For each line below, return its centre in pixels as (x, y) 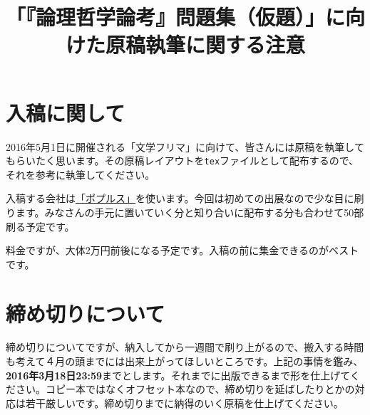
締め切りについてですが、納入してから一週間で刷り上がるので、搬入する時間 (185, 347)
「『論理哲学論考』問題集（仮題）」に (176, 17)
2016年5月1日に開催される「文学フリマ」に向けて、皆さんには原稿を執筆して (185, 146)
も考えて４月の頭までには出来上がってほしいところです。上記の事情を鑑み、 (185, 361)
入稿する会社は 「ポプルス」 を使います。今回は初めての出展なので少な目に (180, 198)
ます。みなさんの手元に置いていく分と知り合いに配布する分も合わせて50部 (190, 212)
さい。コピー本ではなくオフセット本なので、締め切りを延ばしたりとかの (185, 389)
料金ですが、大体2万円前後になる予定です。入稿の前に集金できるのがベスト (183, 250)
